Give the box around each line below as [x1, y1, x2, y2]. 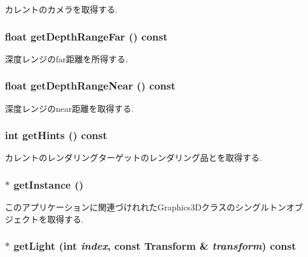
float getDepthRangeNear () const [5, 78, 176, 93]
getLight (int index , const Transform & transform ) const [13, 238, 296, 253]
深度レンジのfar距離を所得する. [5, 52, 128, 65]
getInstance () [13, 177, 84, 192]
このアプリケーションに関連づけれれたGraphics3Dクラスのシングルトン [5, 201, 286, 213]
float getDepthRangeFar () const [5, 28, 168, 44]
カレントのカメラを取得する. [5, 3, 118, 15]
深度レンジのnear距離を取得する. [5, 102, 134, 114]
